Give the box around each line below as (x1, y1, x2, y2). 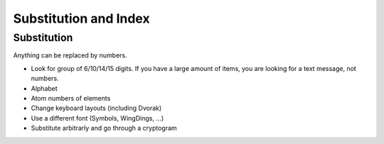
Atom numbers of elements (31, 94, 111, 102)
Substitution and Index (13, 11, 150, 26)
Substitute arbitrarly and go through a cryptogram (31, 124, 177, 133)
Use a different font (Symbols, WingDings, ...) (31, 113, 164, 122)
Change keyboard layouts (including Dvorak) (31, 104, 162, 113)
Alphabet (31, 84, 58, 92)
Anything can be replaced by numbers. (13, 51, 127, 60)
